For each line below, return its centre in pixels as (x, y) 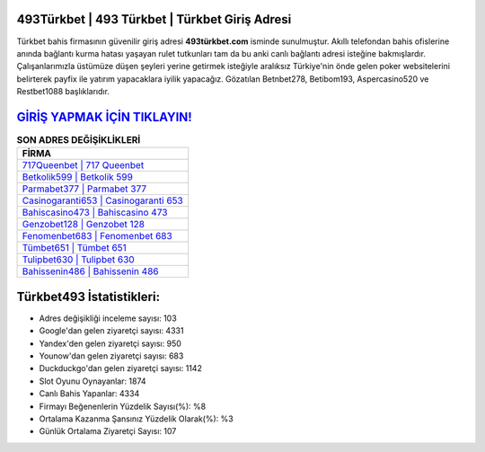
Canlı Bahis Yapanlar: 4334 (89, 394)
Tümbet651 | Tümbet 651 (75, 248)
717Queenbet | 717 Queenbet (83, 165)
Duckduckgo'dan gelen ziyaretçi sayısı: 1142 (120, 368)
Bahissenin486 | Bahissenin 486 (90, 271)
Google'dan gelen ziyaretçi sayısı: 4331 (111, 331)
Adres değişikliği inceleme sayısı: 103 (108, 318)
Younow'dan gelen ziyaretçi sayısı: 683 (111, 356)
